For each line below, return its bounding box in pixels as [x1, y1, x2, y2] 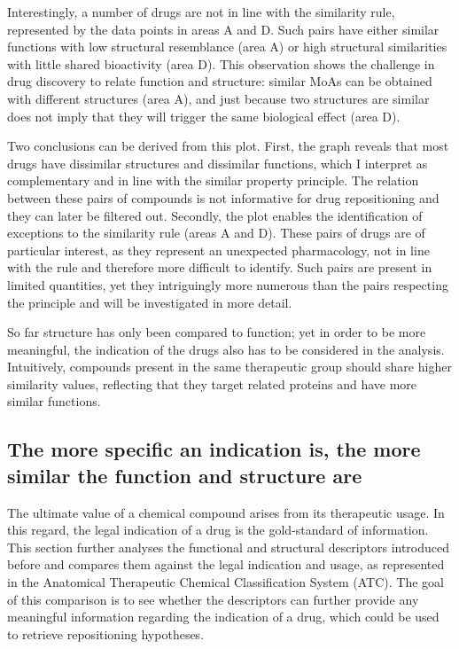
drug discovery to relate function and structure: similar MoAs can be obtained [7, 72, 432, 90]
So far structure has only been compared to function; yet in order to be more [7, 323, 426, 341]
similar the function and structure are [7, 461, 362, 489]
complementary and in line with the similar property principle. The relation [7, 171, 419, 190]
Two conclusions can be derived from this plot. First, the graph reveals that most [7, 137, 449, 155]
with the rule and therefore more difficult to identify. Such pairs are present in [7, 258, 432, 277]
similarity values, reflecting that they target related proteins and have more [7, 374, 417, 393]
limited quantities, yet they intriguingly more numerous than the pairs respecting [7, 275, 448, 293]
